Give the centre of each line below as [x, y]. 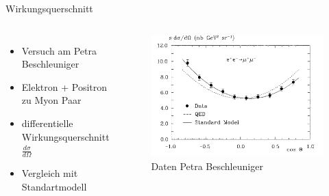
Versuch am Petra [59, 50]
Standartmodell [54, 186]
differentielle [47, 123]
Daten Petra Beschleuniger [207, 166]
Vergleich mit [50, 172]
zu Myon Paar [51, 100]
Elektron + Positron [64, 86]
